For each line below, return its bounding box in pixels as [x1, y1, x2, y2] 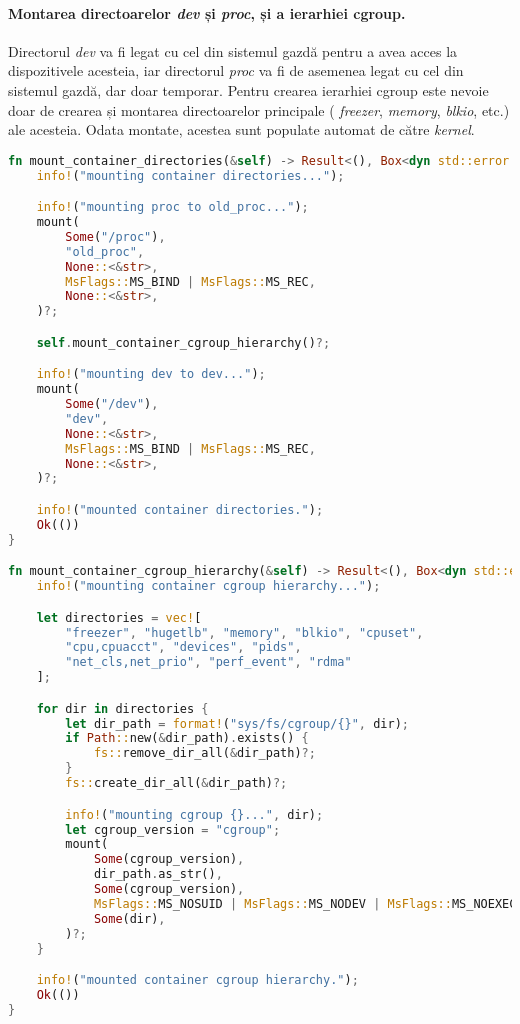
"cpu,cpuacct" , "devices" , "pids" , [65, 640, 302, 655]
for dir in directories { [36, 701, 209, 716]
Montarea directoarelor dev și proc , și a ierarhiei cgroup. [8, 2, 406, 23]
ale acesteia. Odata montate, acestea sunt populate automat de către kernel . [8, 119, 475, 140]
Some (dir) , [93, 911, 166, 926]
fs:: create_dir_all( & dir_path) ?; [65, 776, 288, 791]
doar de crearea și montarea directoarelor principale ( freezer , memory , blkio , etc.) [8, 99, 510, 120]
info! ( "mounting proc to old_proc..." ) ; [36, 200, 309, 215]
